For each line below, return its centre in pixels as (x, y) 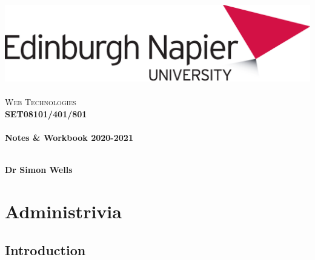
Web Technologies (41, 102)
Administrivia (63, 211)
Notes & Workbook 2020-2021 (69, 137)
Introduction (45, 249)
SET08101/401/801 (46, 113)
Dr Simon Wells (39, 170)
